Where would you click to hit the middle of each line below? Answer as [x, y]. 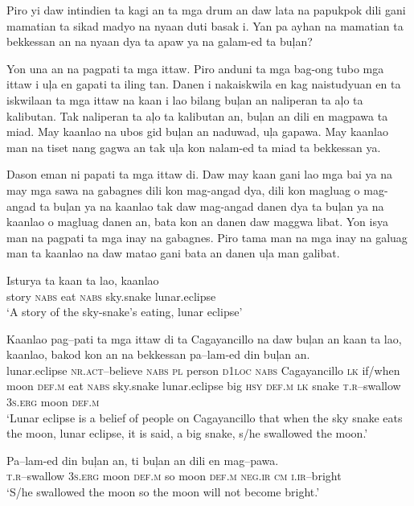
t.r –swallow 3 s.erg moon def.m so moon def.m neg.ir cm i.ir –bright [174, 476]
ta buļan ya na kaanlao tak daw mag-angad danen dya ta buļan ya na [212, 206]
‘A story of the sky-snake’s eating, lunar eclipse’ [125, 312]
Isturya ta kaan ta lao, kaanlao [83, 280]
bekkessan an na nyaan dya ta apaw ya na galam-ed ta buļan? [160, 41]
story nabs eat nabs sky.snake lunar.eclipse [111, 296]
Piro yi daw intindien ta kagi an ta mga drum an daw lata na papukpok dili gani [206, 10]
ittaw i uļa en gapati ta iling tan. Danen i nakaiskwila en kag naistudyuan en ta [204, 84]
